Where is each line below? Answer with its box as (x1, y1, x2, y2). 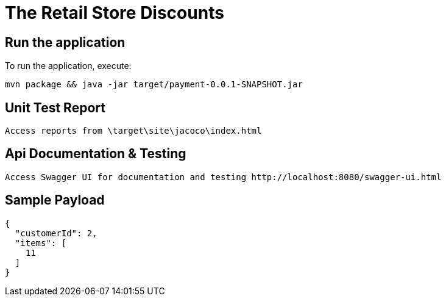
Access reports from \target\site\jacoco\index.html (5, 126, 262, 136)
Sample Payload (5, 192, 105, 208)
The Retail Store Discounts (5, 2, 224, 23)
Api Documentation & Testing (5, 146, 186, 162)
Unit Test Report (5, 100, 105, 115)
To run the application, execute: (5, 60, 132, 71)
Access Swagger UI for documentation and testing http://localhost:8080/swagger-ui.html (5, 172, 442, 182)
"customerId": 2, (15, 228, 97, 238)
